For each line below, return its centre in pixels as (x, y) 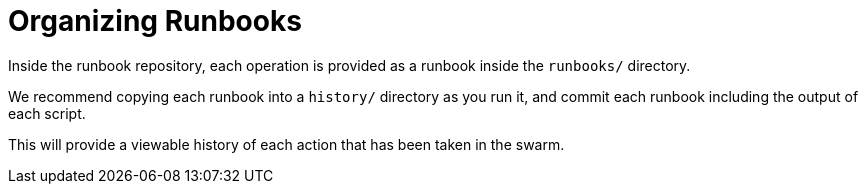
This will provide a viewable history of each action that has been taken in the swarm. (286, 144)
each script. (47, 113)
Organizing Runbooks (155, 21)
